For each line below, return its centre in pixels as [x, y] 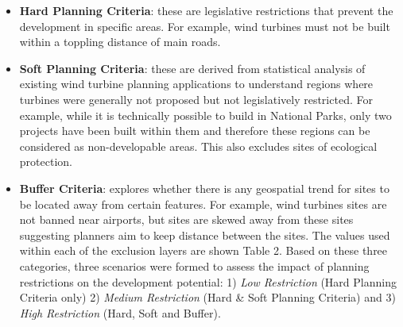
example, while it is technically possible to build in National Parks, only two [205, 115]
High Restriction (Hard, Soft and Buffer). [120, 312]
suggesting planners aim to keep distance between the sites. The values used [205, 235]
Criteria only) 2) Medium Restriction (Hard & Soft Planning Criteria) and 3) [207, 297]
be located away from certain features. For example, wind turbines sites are [203, 204]
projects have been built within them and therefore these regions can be [195, 131]
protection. [46, 162]
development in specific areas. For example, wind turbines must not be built [205, 26]
